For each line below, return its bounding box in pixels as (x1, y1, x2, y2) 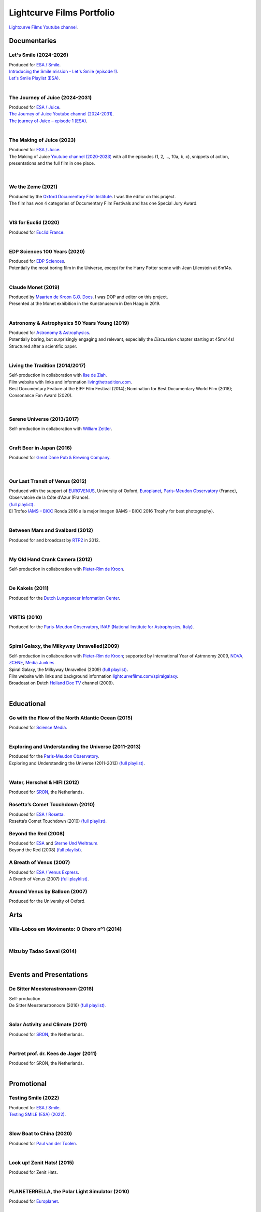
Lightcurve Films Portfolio (9, 7, 115, 18)
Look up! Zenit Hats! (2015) (9, 1159, 74, 1166)
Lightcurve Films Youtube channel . (9, 24, 78, 30)
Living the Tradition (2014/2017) (9, 362, 86, 368)
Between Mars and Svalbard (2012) (9, 527, 94, 534)
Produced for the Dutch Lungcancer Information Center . (9, 595, 121, 601)
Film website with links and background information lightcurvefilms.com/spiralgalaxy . (9, 673, 179, 679)
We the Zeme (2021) (9, 183, 58, 190)
